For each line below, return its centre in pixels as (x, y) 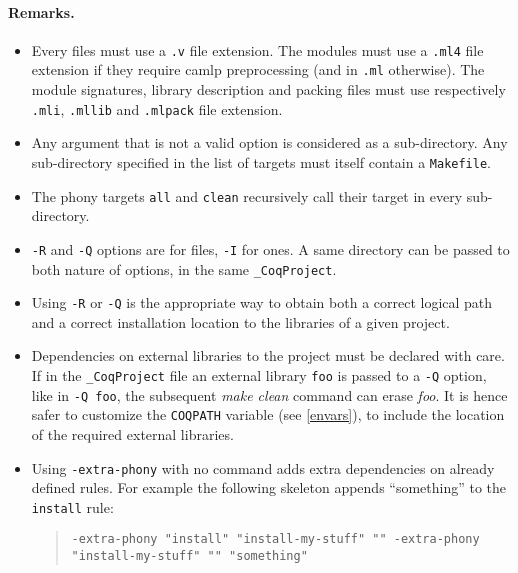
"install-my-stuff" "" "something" (189, 556)
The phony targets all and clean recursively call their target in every (247, 195)
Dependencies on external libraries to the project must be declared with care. (268, 355)
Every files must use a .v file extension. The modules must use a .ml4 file (257, 49)
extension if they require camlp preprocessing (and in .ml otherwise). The (258, 69)
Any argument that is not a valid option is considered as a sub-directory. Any (269, 142)
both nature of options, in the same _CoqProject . (184, 268)
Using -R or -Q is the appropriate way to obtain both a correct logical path (262, 302)
